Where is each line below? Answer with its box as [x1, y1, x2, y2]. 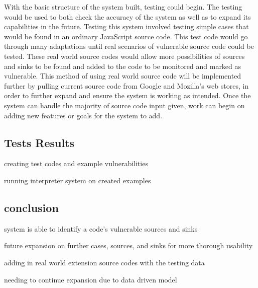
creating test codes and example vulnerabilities [4, 158, 148, 169]
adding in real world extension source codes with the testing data [4, 257, 205, 267]
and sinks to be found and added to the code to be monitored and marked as [4, 60, 241, 71]
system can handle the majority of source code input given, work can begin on [4, 100, 245, 110]
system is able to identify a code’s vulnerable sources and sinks [4, 223, 198, 234]
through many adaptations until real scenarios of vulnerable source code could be [4, 41, 254, 51]
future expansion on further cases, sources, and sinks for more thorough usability [4, 240, 253, 251]
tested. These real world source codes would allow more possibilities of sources [4, 50, 245, 61]
